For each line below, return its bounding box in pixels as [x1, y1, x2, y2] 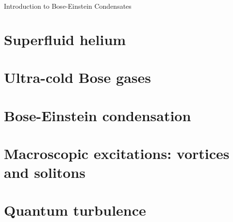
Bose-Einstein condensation [4, 105, 191, 125]
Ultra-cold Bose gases [4, 67, 151, 87]
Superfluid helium [4, 29, 126, 49]
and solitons [4, 162, 86, 182]
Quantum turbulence [4, 200, 146, 220]
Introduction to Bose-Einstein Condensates [4, 1, 132, 11]
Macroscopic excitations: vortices [4, 143, 230, 163]
